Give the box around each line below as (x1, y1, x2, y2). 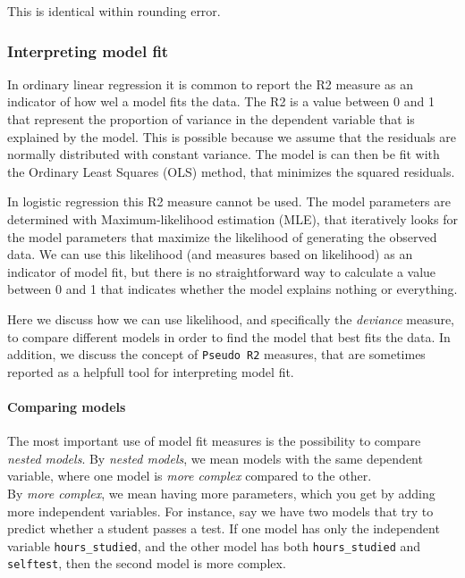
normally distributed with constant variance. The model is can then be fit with (7, 145, 440, 163)
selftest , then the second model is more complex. (7, 554, 286, 573)
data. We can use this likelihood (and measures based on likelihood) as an (7, 245, 413, 264)
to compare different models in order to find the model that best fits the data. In (7, 327, 451, 346)
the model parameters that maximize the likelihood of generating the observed (7, 227, 437, 246)
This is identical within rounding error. (7, 2, 221, 20)
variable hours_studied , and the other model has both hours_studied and (7, 536, 421, 555)
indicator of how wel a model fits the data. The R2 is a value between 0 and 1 (7, 92, 435, 111)
